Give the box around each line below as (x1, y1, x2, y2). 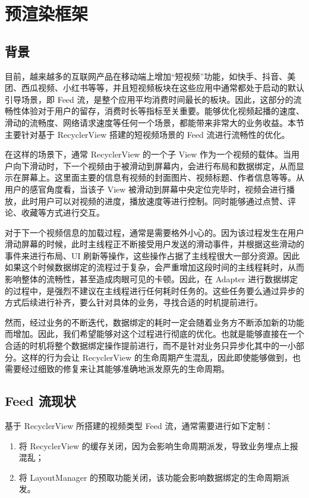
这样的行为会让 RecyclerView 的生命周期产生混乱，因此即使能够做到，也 (21, 351, 301, 363)
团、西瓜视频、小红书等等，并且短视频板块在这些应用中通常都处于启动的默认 (5, 81, 304, 94)
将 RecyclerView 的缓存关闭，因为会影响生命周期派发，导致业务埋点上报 (18, 439, 298, 452)
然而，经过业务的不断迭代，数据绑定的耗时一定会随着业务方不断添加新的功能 (5, 316, 304, 328)
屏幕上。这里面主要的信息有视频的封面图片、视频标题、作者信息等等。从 (21, 171, 304, 184)
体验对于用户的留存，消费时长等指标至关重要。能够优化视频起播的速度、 (21, 105, 304, 117)
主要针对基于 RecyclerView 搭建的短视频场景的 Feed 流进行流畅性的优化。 (5, 128, 290, 140)
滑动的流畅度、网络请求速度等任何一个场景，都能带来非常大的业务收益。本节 (5, 116, 304, 128)
